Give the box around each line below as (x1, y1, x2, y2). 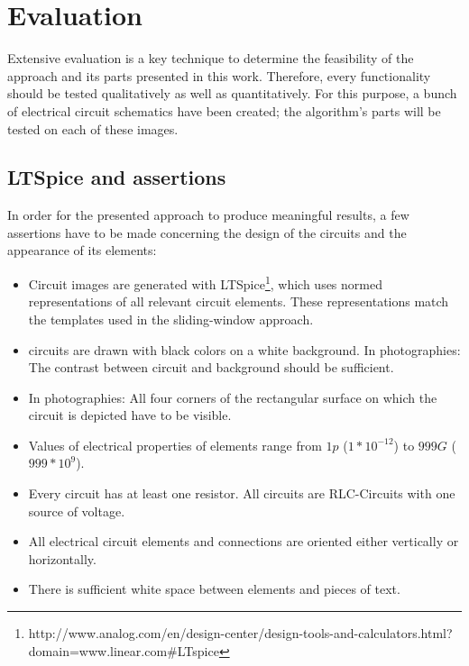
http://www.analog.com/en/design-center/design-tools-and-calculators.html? (28, 624, 453, 643)
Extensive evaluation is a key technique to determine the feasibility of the (7, 49, 414, 68)
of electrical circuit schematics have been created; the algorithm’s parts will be (7, 101, 441, 120)
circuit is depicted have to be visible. (28, 406, 232, 424)
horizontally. (28, 549, 97, 568)
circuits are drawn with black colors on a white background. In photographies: (28, 340, 461, 359)
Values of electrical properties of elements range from (28, 435, 322, 454)
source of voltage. (28, 501, 125, 520)
